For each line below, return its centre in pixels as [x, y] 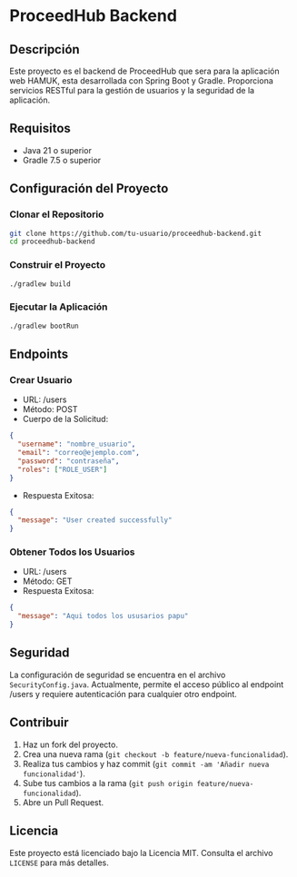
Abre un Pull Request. [63, 802]
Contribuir [40, 723]
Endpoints [39, 354]
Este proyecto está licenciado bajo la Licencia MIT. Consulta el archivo [141, 852]
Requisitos [40, 128]
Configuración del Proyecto [89, 188]
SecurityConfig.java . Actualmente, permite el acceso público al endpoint [147, 684]
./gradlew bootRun [44, 326]
